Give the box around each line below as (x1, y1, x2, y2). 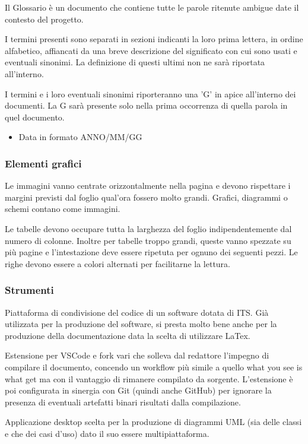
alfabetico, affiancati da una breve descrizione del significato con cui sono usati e (5, 44, 297, 56)
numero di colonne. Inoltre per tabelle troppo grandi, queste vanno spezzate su (5, 234, 291, 246)
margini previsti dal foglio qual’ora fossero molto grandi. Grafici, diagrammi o (5, 191, 288, 203)
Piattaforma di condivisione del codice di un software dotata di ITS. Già (5, 306, 269, 318)
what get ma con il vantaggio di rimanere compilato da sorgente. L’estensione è (5, 372, 293, 385)
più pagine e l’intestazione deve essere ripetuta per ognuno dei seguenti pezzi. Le (5, 246, 298, 258)
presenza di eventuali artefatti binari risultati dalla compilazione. (5, 395, 241, 408)
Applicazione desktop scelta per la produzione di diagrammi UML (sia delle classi (5, 416, 302, 428)
